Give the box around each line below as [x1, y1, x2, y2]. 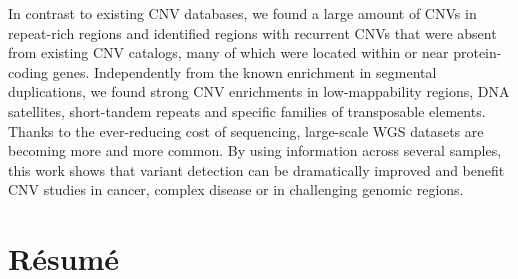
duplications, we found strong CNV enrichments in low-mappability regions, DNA [8, 81, 510, 102]
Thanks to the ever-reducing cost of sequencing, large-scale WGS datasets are [8, 120, 484, 141]
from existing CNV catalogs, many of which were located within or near [8, 42, 449, 63]
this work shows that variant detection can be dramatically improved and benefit [8, 159, 505, 180]
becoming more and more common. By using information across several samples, [8, 140, 502, 161]
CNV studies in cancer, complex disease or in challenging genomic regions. [8, 179, 464, 200]
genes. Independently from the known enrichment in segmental [52, 61, 437, 82]
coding [8, 61, 49, 82]
